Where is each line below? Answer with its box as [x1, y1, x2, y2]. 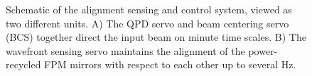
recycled [6, 57, 41, 72]
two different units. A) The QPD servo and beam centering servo [6, 15, 289, 30]
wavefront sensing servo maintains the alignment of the [6, 43, 245, 58]
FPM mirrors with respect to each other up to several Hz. [44, 57, 296, 72]
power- [248, 43, 278, 58]
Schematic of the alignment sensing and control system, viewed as [6, 2, 292, 16]
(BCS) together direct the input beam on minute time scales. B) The [6, 30, 306, 44]
